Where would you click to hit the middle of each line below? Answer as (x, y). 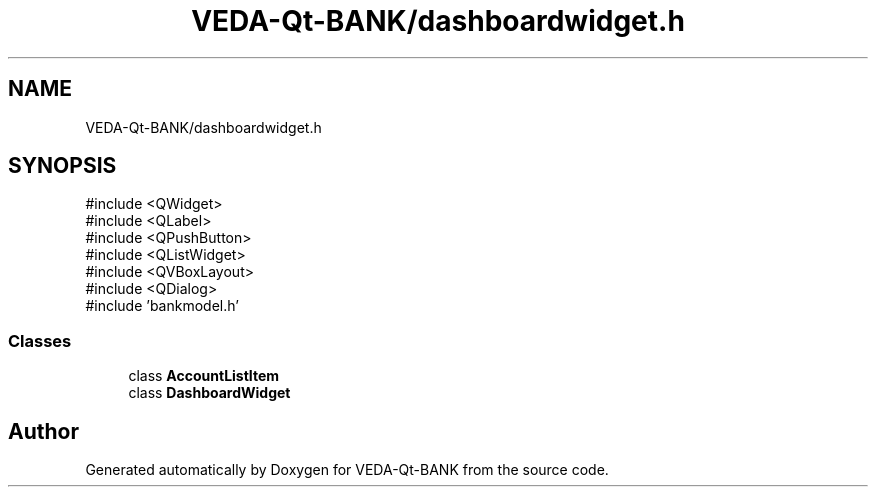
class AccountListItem (204, 376)
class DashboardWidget (209, 393)
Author (43, 431)
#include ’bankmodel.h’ (162, 306)
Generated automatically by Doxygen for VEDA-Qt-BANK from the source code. (347, 470)
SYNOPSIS (62, 166)
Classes (40, 340)
